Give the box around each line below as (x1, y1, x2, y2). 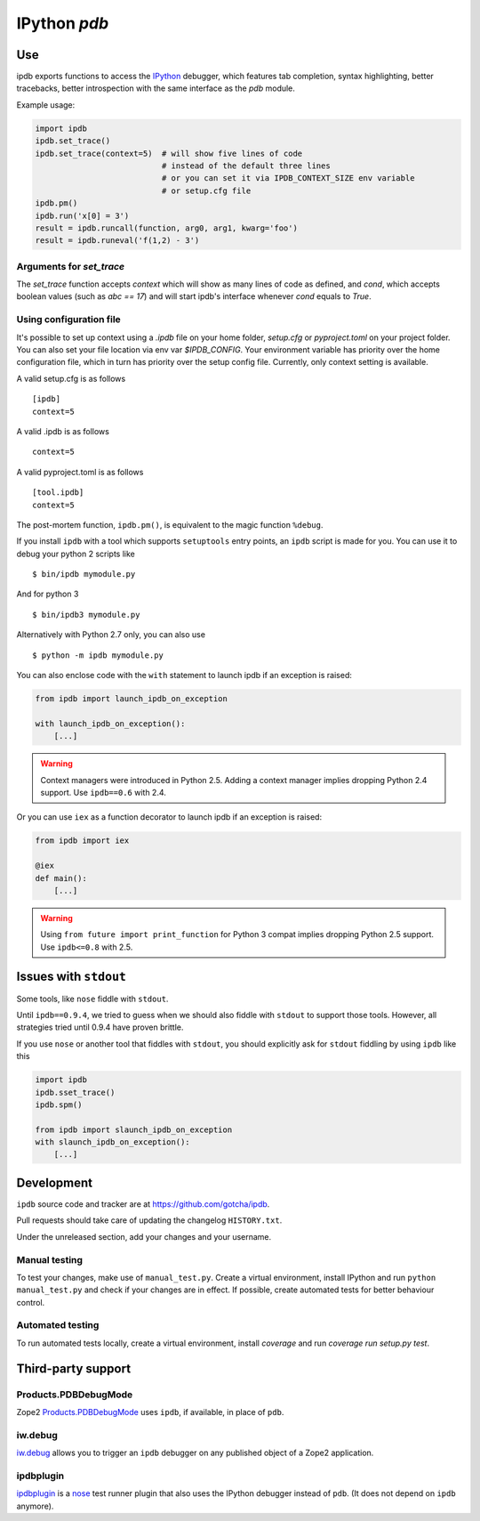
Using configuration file (16, 313, 122, 326)
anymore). (16, 1501, 54, 1511)
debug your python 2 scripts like (16, 548, 135, 559)
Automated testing (16, 1319, 100, 1331)
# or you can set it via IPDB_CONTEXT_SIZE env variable (161, 174, 415, 183)
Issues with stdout (16, 969, 126, 984)
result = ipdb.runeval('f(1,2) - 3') (35, 236, 200, 246)
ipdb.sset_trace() (35, 1087, 116, 1097)
